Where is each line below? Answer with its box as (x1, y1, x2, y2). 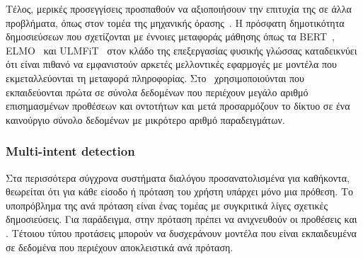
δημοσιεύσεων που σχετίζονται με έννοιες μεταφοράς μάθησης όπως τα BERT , (6, 29, 335, 44)
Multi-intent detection (6, 142, 135, 160)
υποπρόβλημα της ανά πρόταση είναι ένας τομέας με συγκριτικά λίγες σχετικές (6, 197, 328, 212)
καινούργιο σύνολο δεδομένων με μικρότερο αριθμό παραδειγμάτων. (6, 112, 285, 127)
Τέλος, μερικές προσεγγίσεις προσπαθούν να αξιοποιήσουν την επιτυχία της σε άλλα (6, 1, 352, 16)
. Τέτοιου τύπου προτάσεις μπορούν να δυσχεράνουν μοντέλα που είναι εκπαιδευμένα (6, 225, 357, 240)
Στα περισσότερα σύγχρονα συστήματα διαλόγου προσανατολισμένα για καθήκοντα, (6, 170, 350, 185)
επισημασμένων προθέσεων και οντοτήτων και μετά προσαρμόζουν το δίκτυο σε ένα (6, 98, 350, 113)
